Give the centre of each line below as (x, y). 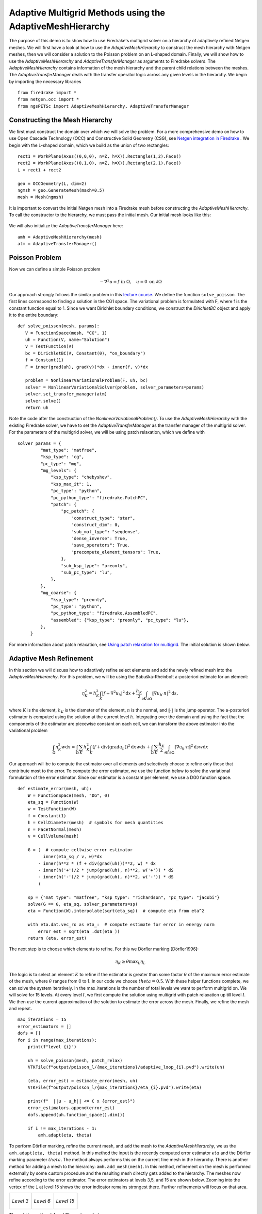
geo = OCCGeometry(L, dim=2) (52, 184)
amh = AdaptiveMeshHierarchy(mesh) (60, 237)
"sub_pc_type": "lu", (87, 572)
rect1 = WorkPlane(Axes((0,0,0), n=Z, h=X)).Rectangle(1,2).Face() (99, 156)
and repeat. (21, 1008)
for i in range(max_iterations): (57, 1040)
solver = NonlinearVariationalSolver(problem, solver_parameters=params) (115, 387)
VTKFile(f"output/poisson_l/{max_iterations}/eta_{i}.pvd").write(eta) (115, 1088)
